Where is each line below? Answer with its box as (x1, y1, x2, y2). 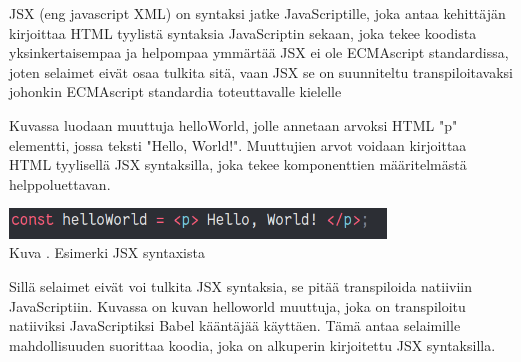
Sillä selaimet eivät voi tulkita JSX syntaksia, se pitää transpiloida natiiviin (9, 275, 473, 296)
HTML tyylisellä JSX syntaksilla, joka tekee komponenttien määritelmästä (9, 154, 467, 175)
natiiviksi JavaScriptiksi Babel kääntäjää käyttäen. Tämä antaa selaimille (9, 315, 461, 336)
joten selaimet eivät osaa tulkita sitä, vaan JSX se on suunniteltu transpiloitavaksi (9, 61, 513, 82)
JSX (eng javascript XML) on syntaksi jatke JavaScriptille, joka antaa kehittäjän (9, 3, 506, 23)
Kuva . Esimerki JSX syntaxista (9, 242, 205, 263)
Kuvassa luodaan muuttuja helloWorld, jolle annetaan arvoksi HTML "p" (9, 114, 458, 135)
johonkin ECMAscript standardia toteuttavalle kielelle (9, 81, 342, 102)
